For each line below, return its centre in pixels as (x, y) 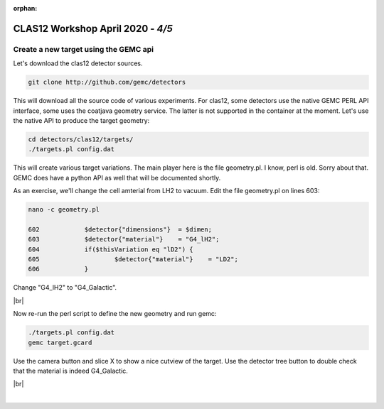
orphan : (25, 8)
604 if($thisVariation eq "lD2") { (111, 249)
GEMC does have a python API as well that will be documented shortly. (117, 178)
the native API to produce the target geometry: (81, 120)
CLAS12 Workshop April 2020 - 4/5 (93, 28)
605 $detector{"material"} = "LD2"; (133, 259)
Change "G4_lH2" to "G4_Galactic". (65, 288)
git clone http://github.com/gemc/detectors (107, 82)
